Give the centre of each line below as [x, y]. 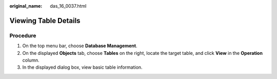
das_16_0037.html [68, 6]
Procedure [23, 35]
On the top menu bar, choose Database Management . [80, 46]
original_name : [26, 6]
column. [31, 60]
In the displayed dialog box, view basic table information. [83, 67]
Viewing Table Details [45, 21]
